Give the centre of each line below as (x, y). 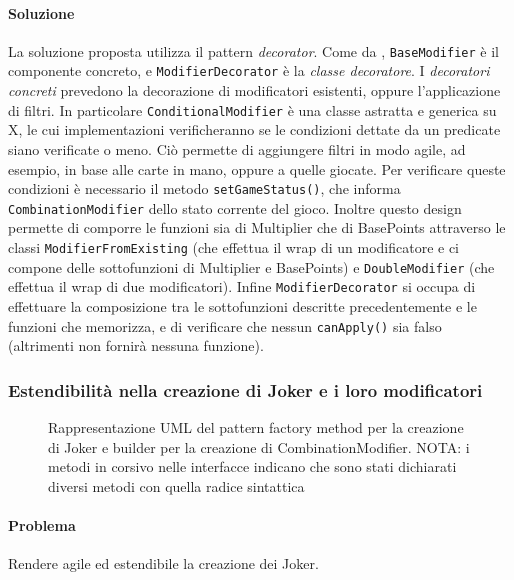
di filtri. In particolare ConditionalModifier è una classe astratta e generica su (252, 109)
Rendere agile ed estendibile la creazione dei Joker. (163, 563)
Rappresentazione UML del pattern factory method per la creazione (256, 427)
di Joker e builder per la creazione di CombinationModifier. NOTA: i (259, 446)
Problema (42, 525)
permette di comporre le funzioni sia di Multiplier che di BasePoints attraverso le (257, 227)
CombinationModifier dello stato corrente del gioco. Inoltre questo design (235, 207)
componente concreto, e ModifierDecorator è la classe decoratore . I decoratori (249, 70)
